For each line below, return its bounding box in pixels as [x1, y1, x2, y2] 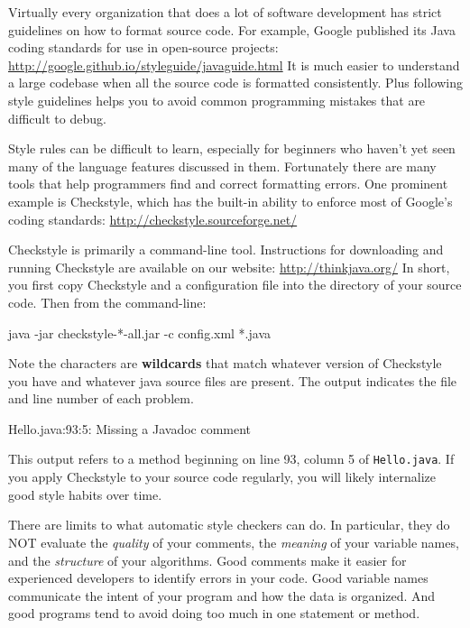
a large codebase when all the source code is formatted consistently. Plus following [8, 73, 463, 92]
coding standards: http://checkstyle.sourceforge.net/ [8, 209, 298, 228]
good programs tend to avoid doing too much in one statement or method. [8, 604, 420, 623]
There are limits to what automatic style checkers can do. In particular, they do [8, 515, 450, 534]
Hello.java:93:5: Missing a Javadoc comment [8, 419, 252, 438]
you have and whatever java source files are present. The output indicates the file [8, 371, 457, 390]
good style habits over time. [8, 485, 162, 503]
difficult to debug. [8, 108, 106, 127]
